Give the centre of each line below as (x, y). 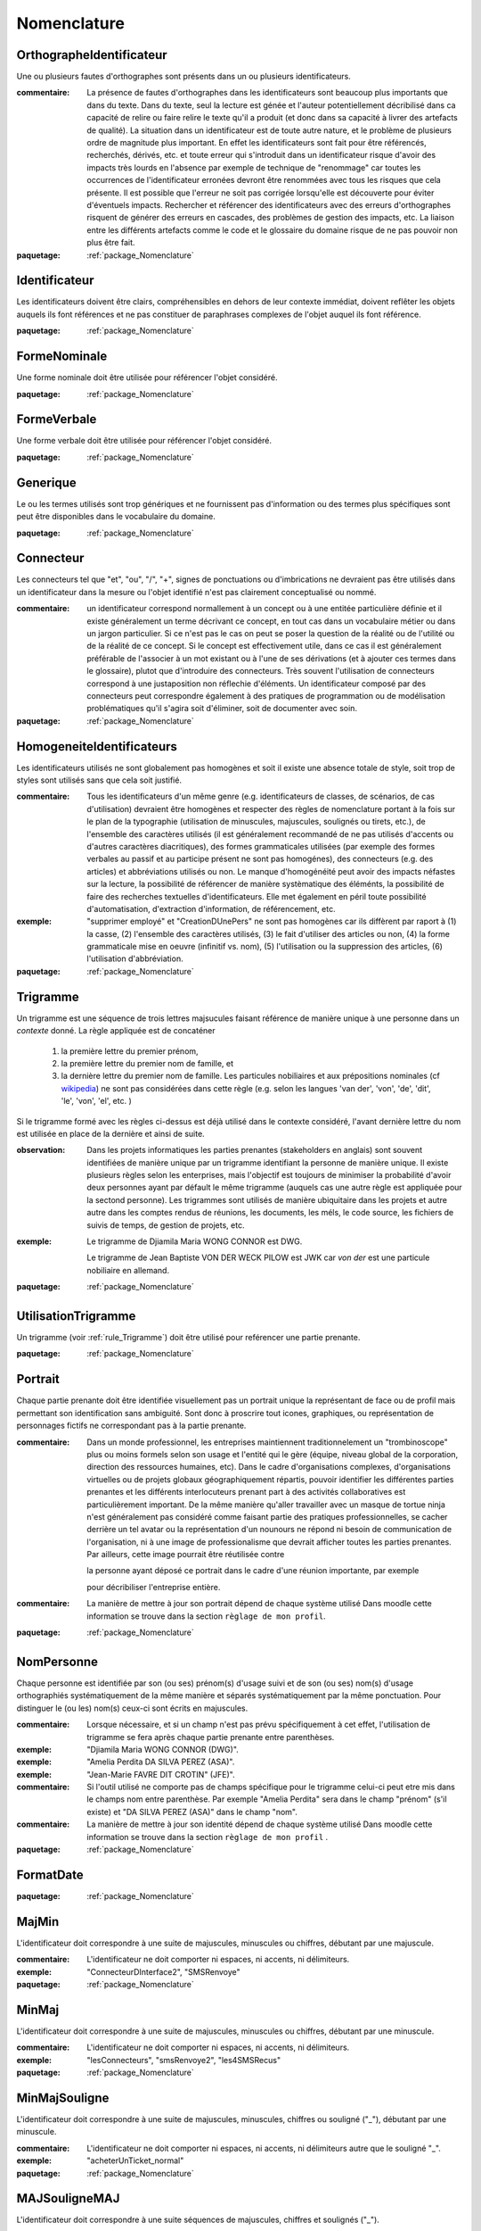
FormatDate (50, 1874)
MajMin (38, 1922)
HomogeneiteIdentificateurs (97, 746)
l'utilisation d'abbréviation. (135, 958)
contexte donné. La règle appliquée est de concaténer (116, 1031)
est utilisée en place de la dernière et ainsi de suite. (110, 1133)
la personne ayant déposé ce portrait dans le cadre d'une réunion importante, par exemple (253, 1571)
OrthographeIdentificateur (92, 55)
